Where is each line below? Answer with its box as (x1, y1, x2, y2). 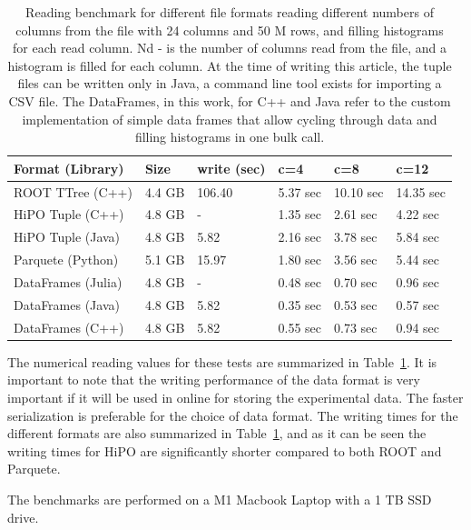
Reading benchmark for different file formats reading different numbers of (25, 3, 434, 21)
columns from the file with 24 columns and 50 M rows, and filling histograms (15, 20, 444, 39)
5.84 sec (396, 227, 440, 246)
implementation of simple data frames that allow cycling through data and (22, 109, 437, 128)
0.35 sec (278, 295, 322, 314)
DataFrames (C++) (14, 317, 124, 336)
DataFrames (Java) (14, 295, 120, 314)
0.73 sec (334, 317, 378, 336)
